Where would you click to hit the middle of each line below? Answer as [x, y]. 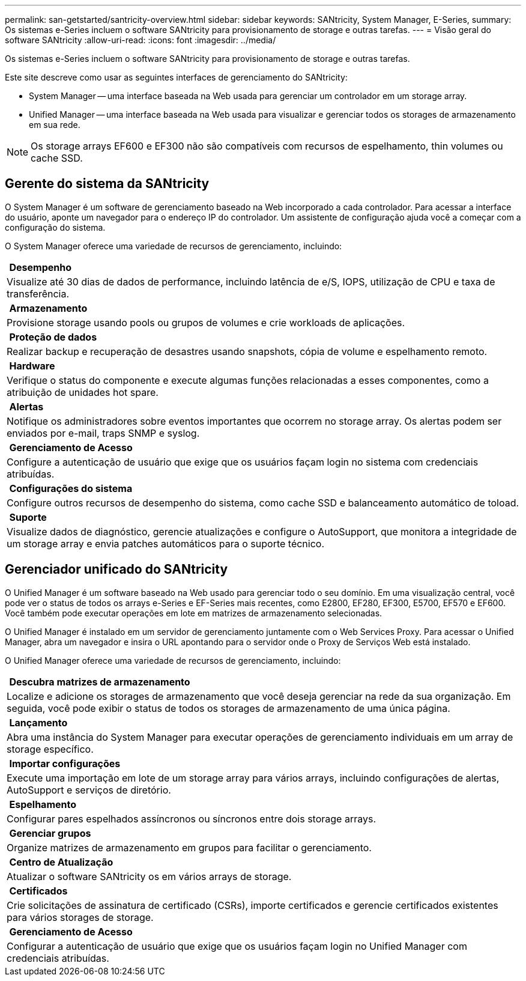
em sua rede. [55, 125]
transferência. [38, 293]
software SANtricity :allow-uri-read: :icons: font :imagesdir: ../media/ [141, 40]
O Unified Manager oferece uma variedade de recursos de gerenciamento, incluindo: [173, 660]
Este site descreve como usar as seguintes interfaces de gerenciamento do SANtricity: [176, 77]
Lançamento [38, 722]
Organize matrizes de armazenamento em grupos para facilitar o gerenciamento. [189, 847]
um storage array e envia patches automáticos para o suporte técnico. [166, 543]
